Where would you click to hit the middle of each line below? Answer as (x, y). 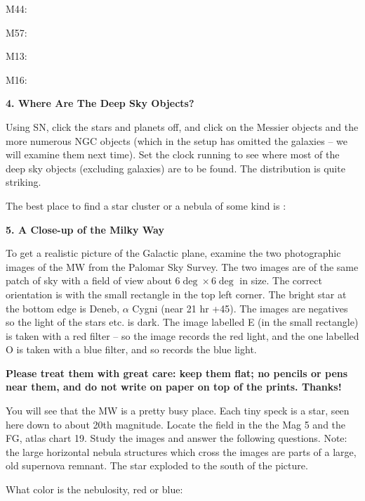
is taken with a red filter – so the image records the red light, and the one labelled (182, 335)
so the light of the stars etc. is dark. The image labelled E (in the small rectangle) (182, 322)
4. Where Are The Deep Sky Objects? (100, 103)
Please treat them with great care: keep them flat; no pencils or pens (177, 373)
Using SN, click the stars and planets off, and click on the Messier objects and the (182, 126)
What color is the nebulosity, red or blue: (94, 489)
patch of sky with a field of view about (89, 280)
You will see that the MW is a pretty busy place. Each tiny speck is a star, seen (178, 411)
